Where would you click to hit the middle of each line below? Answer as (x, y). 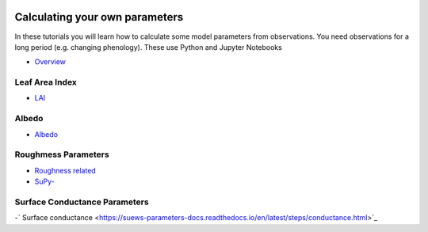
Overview (50, 62)
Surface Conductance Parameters (82, 202)
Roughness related (65, 170)
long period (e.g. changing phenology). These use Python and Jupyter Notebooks (149, 47)
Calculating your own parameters (99, 17)
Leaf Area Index (46, 82)
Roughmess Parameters (62, 154)
